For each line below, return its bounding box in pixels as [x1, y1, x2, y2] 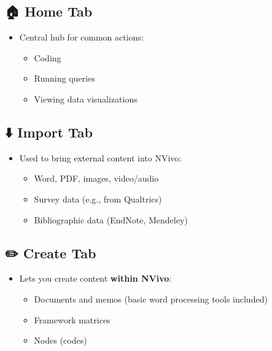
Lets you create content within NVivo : [19, 272, 172, 285]
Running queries [34, 72, 95, 85]
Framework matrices [34, 313, 111, 326]
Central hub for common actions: [19, 31, 144, 44]
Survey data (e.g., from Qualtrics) [34, 192, 162, 205]
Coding [34, 51, 61, 64]
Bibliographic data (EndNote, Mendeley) [34, 213, 188, 226]
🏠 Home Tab [5, 2, 93, 21]
